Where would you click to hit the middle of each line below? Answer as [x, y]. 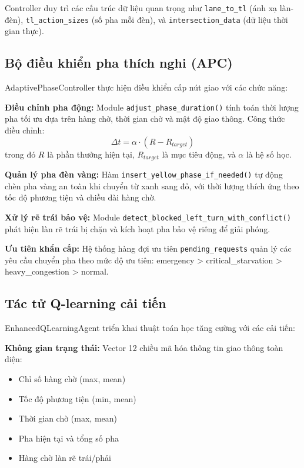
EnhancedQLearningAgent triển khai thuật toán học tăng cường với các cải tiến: [150, 328]
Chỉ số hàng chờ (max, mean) [72, 378]
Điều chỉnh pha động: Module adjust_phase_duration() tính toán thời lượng [152, 107]
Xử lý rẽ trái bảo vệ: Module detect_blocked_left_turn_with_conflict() [148, 217]
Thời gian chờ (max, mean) [68, 418]
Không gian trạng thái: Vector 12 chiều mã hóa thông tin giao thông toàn [144, 347]
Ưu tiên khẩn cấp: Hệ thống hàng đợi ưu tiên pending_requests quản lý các [148, 248]
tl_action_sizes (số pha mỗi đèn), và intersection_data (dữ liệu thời [157, 19]
